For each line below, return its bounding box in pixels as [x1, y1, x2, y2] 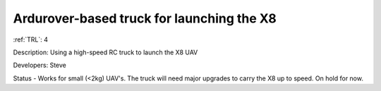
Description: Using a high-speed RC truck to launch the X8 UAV [13, 48, 198, 56]
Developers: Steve [13, 61, 66, 70]
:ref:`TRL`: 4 [13, 35, 49, 44]
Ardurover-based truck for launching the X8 [13, 11, 277, 26]
